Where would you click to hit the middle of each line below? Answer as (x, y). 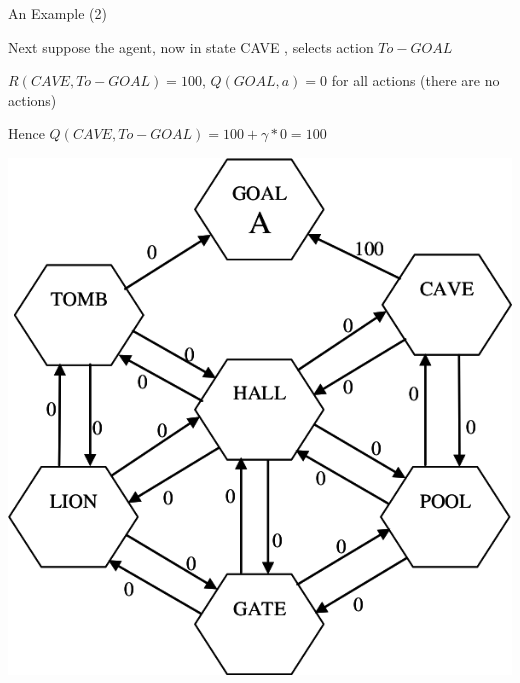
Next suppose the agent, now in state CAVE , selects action (191, 46)
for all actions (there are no (415, 80)
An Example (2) (57, 13)
